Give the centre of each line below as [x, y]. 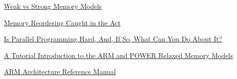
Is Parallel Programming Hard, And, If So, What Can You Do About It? [113, 39]
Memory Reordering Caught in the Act [62, 22]
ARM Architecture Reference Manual [60, 71]
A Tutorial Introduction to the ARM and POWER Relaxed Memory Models [118, 55]
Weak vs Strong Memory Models [53, 6]
